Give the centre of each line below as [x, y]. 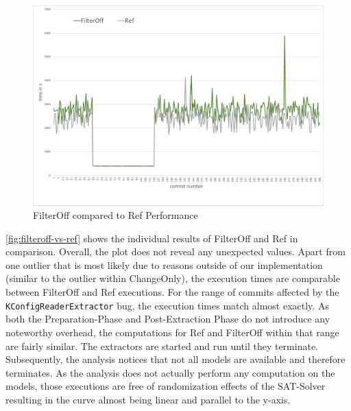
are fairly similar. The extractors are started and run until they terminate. [162, 345]
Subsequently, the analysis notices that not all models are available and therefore [175, 359]
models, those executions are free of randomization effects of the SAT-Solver [166, 386]
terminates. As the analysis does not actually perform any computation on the [170, 372]
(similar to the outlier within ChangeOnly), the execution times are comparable [173, 278]
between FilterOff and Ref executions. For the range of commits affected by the [172, 292]
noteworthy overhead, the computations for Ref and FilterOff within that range [172, 332]
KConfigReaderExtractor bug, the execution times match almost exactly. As [167, 305]
